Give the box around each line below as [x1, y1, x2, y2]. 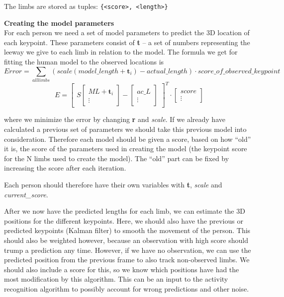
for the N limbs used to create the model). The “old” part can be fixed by [4, 153, 229, 163]
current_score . [4, 189, 48, 199]
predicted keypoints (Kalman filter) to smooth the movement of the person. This [4, 225, 251, 236]
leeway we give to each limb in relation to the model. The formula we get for [4, 47, 238, 57]
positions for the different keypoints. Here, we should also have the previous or [4, 215, 243, 226]
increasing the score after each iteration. [4, 163, 126, 173]
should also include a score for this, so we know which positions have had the [4, 264, 239, 274]
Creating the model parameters [4, 17, 114, 28]
